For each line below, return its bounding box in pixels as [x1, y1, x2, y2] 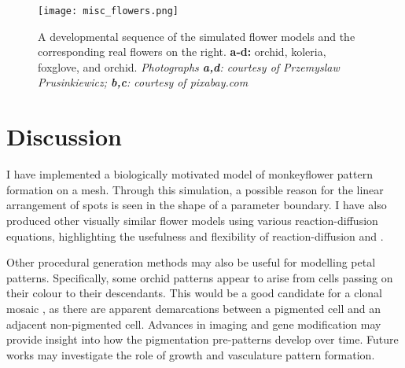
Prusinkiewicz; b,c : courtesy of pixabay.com [38, 74, 249, 90]
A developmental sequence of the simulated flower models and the [38, 28, 355, 44]
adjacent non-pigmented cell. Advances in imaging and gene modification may [6, 315, 381, 332]
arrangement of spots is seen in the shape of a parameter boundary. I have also [6, 197, 387, 213]
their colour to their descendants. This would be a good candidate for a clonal [6, 285, 382, 301]
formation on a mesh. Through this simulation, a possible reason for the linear [6, 181, 384, 197]
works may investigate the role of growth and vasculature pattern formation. [6, 346, 375, 362]
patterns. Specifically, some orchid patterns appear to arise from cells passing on [6, 269, 393, 285]
